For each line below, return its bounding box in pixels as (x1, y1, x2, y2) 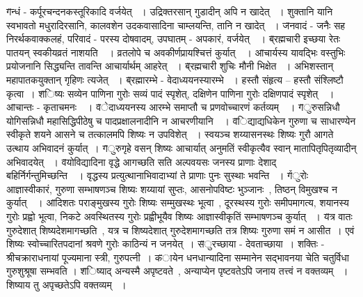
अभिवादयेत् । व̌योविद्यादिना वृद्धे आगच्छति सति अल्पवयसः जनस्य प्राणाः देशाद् (6, 154, 277, 169)
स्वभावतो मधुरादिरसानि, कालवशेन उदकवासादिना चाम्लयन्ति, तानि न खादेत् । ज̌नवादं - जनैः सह (6, 17, 346, 32)
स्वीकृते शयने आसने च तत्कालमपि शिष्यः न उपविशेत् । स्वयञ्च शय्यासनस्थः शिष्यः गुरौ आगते (6, 127, 334, 142)
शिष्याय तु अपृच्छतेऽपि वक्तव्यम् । (6, 277, 127, 291)
